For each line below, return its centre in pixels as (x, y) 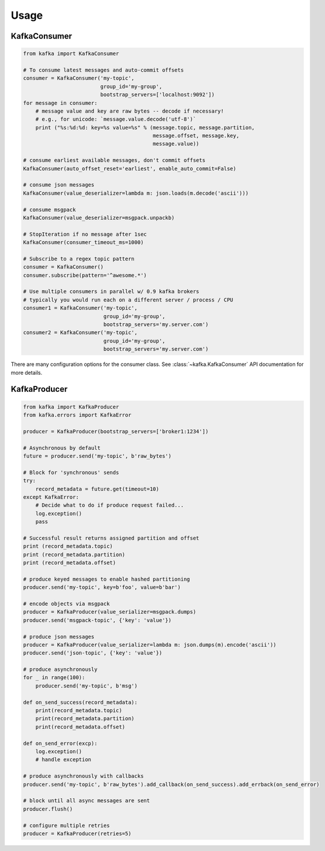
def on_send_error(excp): (60, 743)
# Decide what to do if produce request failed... (110, 505)
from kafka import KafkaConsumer (71, 54)
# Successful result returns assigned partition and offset (111, 538)
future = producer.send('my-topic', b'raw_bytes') (97, 456)
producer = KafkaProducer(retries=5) (77, 833)
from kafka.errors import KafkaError (77, 415)
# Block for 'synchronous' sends (71, 472)
